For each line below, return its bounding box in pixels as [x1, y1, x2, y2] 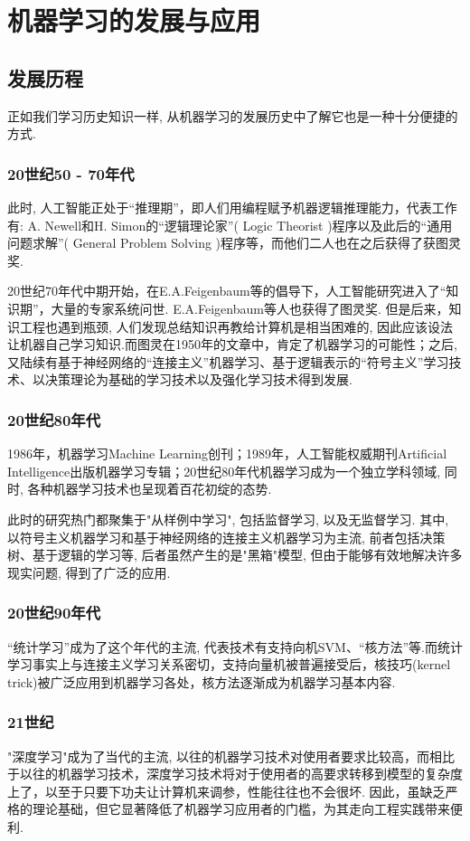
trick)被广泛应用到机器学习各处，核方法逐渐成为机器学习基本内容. [7, 672, 396, 691]
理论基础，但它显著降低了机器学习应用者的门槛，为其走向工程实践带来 [32, 799, 450, 818]
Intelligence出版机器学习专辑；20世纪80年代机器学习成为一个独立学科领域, [7, 461, 441, 480]
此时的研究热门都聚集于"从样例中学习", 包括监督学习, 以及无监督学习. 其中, [7, 509, 449, 528]
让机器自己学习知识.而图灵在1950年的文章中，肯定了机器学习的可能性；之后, [7, 335, 457, 354]
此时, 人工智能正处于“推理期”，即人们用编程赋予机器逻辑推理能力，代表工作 [7, 197, 457, 216]
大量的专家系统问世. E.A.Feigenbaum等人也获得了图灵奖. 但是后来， [51, 298, 449, 317]
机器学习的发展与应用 [7, 2, 261, 39]
